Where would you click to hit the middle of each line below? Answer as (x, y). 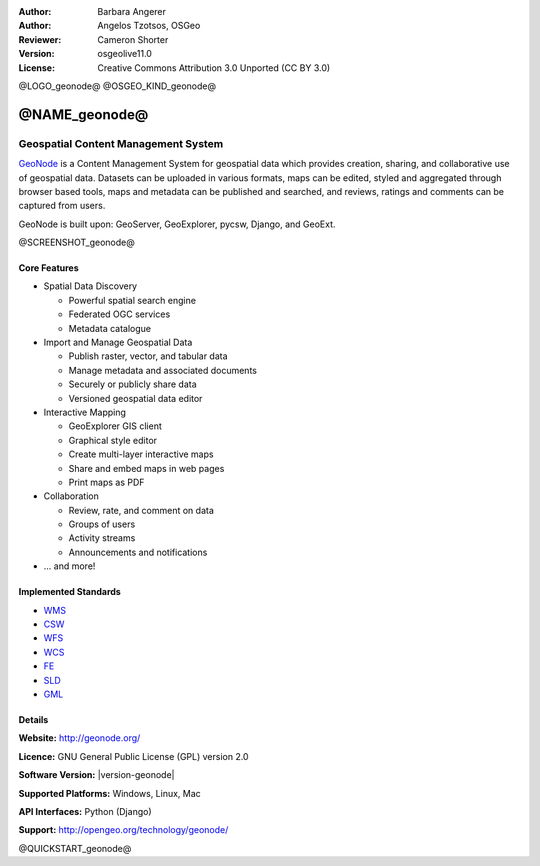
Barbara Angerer (132, 11)
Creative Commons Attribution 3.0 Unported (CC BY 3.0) (214, 67)
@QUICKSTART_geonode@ (75, 848)
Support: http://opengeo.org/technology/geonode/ (123, 830)
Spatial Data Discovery (90, 286)
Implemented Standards (70, 592)
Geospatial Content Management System (121, 143)
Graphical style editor (113, 440)
